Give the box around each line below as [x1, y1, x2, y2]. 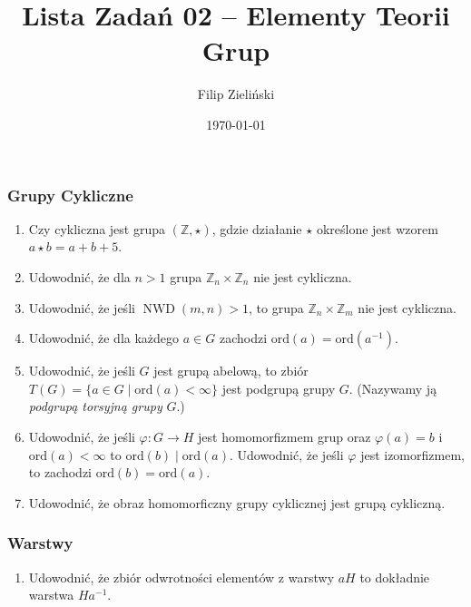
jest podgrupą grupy [221, 378, 336, 397]
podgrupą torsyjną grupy [28, 397, 162, 416]
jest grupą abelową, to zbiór [153, 361, 309, 380]
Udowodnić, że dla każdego [28, 328, 180, 348]
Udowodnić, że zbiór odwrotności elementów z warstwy [28, 567, 335, 586]
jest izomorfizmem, [360, 445, 465, 464]
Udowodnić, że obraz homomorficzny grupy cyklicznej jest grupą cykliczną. [28, 493, 446, 512]
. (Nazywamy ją [348, 378, 437, 397]
